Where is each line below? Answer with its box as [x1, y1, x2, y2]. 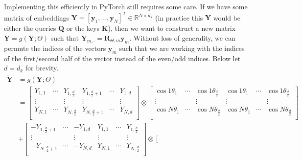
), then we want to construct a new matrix [108, 23, 236, 33]
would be [213, 12, 241, 23]
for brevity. [25, 63, 59, 73]
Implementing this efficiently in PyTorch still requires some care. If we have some [4, 1, 248, 11]
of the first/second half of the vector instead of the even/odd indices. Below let [4, 53, 241, 63]
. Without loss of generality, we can [129, 32, 235, 43]
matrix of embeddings [4, 12, 70, 23]
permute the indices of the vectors [4, 43, 106, 53]
